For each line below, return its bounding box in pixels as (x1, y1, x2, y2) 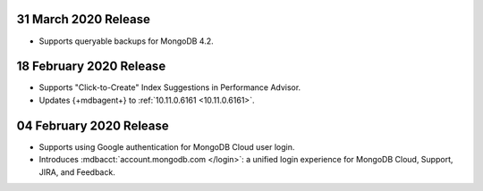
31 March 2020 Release (16, 12, 151, 27)
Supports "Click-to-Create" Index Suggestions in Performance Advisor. (38, 82, 301, 93)
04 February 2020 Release (16, 118, 169, 133)
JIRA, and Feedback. (38, 166, 115, 178)
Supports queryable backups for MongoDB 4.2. (38, 36, 214, 46)
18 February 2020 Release (16, 59, 166, 74)
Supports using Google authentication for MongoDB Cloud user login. (38, 141, 295, 152)
